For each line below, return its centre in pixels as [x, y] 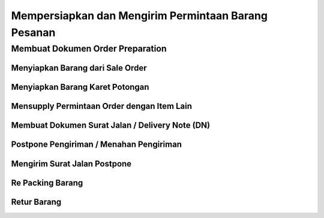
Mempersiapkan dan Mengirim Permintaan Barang [139, 16]
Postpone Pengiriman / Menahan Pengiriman [97, 145]
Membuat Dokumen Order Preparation [89, 49]
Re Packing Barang [47, 183]
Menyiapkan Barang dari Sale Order [79, 68]
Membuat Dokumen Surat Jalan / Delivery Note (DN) [111, 125]
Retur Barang [36, 202]
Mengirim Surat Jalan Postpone [71, 164]
